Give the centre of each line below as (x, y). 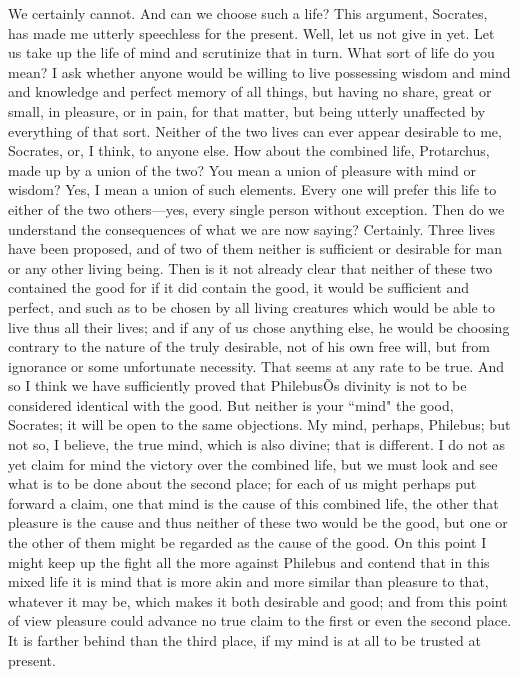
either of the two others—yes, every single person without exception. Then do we (256, 208)
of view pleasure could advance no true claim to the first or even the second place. (260, 620)
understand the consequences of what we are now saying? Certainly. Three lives (252, 228)
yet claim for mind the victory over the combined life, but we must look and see (253, 463)
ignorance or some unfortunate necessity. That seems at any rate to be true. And (256, 365)
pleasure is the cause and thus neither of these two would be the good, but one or (258, 522)
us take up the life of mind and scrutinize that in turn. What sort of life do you (251, 52)
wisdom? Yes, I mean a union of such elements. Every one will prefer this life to (252, 189)
